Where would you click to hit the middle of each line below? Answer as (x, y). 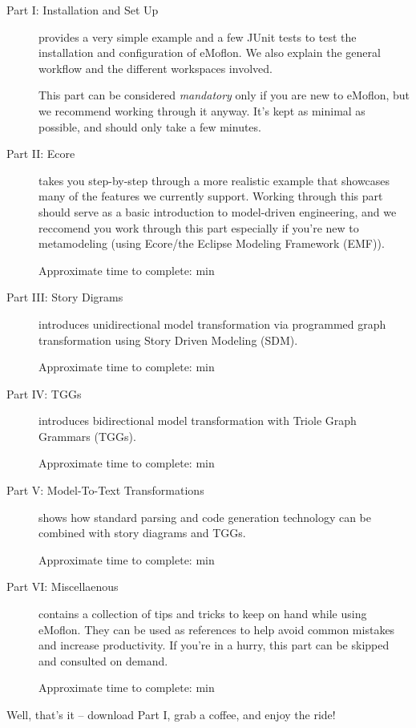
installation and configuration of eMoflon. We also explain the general (210, 53)
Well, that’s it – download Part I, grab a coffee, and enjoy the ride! (171, 714)
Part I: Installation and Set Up (83, 10)
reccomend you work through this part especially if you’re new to (199, 227)
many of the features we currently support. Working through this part (211, 196)
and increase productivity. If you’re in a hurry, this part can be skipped (214, 645)
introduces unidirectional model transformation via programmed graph (212, 324)
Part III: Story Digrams (65, 297)
